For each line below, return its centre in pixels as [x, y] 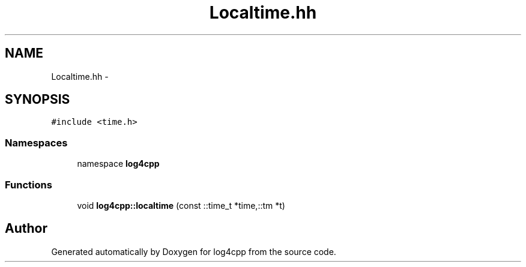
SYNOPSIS [38, 100]
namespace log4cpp [118, 164]
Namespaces [36, 142]
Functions [29, 184]
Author [26, 229]
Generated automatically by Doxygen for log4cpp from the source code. [194, 251]
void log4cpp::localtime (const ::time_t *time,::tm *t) [181, 205]
